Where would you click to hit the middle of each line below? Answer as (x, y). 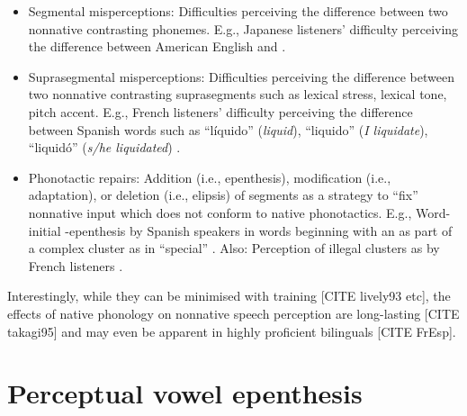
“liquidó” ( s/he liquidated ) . (104, 147)
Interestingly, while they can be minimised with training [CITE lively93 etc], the (229, 296)
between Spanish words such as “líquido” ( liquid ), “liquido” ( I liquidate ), (228, 129)
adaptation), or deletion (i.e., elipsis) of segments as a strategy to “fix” (223, 195)
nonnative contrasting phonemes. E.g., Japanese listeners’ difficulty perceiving (243, 28)
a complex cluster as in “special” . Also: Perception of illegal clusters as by (234, 248)
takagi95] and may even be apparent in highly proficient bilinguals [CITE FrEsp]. (232, 331)
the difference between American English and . (157, 46)
